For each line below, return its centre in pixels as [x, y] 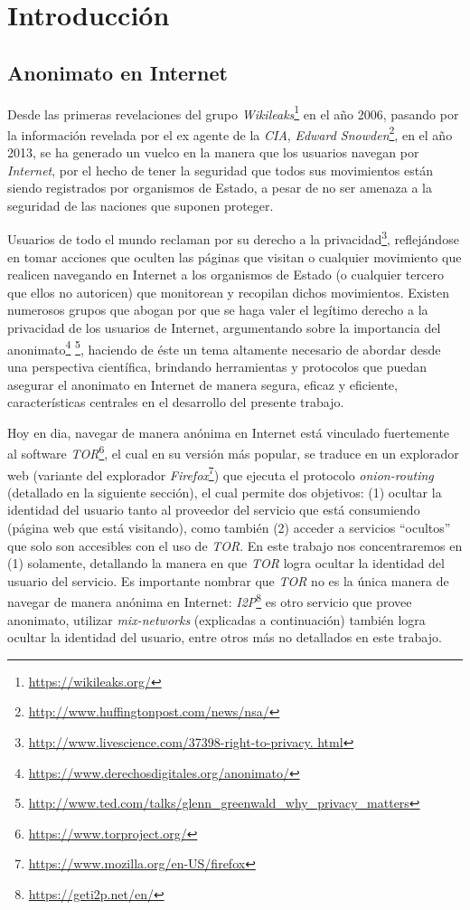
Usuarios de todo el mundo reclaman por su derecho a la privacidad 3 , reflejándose [233, 238]
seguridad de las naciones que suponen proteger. [141, 205]
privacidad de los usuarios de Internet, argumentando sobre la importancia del [224, 328]
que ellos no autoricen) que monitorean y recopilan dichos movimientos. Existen [229, 292]
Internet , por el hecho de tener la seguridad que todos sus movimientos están [220, 170]
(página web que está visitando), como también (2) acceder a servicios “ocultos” [229, 527]
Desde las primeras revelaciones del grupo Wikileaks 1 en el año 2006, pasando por [233, 112]
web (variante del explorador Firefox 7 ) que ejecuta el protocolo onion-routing [221, 473]
